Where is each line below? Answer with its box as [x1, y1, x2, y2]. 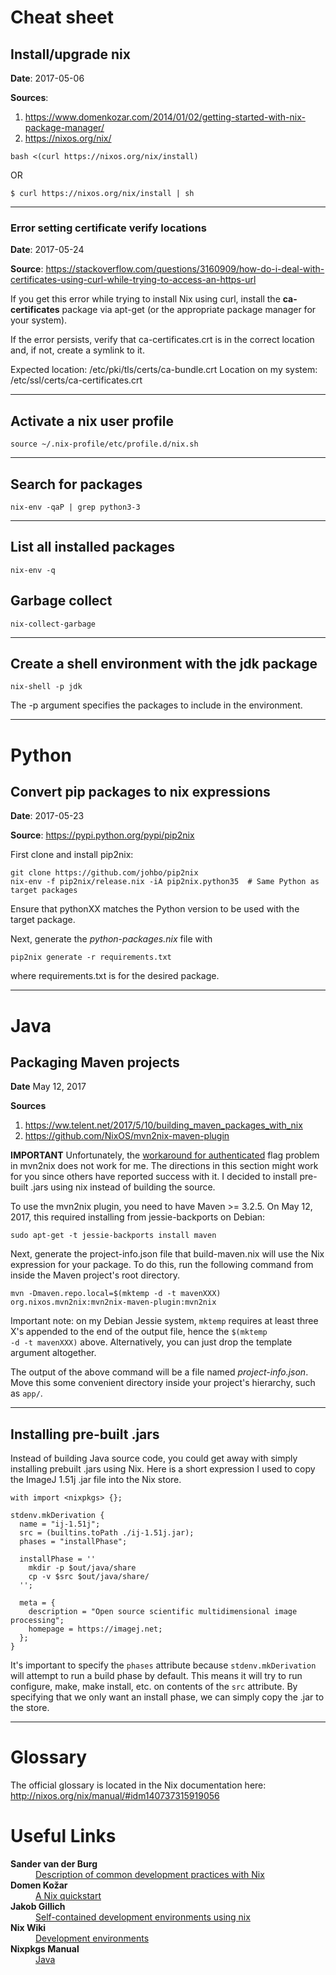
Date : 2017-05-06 [10, 72, 85, 84]
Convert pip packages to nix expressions [10, 783, 271, 800]
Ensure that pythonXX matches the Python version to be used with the [10, 903, 300, 915]
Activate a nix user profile [10, 412, 175, 430]
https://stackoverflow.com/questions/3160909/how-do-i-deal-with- [45, 263, 325, 275]
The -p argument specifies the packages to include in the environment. [10, 699, 303, 711]
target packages [10, 886, 78, 896]
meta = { [19, 1598, 56, 1608]
